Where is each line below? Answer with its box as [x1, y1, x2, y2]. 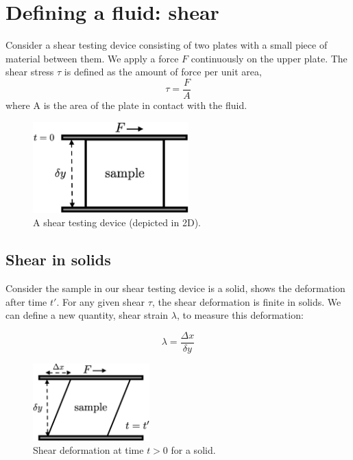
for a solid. [171, 443, 216, 457]
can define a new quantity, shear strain [5, 308, 169, 322]
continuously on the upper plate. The [191, 51, 348, 65]
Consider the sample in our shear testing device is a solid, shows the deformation [5, 281, 345, 295]
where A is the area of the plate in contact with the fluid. [5, 97, 247, 112]
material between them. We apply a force [5, 51, 179, 65]
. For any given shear [56, 294, 145, 308]
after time [5, 294, 47, 308]
